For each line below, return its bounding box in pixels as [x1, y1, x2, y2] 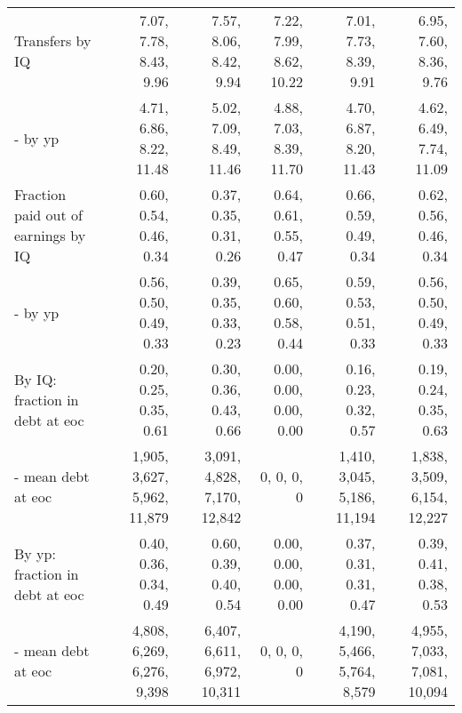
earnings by [14, 225, 86, 245]
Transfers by [14, 30, 92, 51]
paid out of [14, 204, 83, 225]
